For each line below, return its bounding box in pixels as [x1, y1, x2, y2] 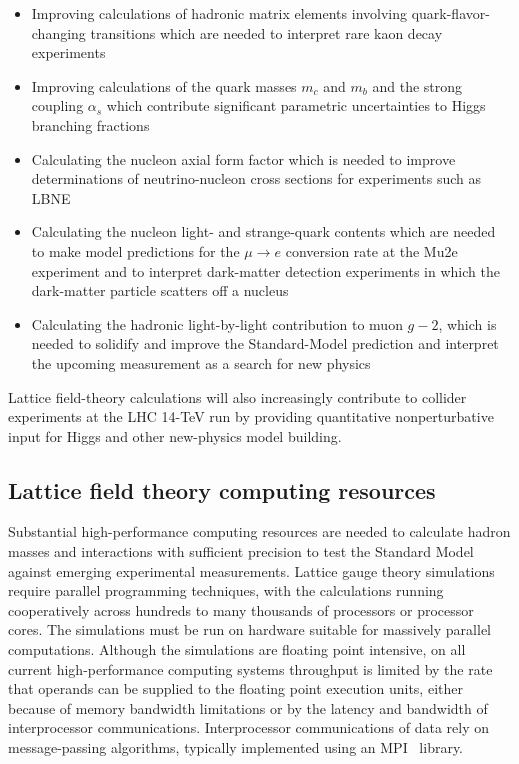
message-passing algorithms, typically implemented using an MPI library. [8, 737, 464, 758]
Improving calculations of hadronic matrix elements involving [31, 3, 407, 23]
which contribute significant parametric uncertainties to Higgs [106, 95, 486, 116]
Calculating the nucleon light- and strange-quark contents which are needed [31, 221, 496, 242]
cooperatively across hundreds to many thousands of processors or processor [8, 599, 474, 620]
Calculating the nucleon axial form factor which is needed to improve [31, 148, 456, 169]
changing [31, 22, 86, 43]
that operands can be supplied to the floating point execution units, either [8, 678, 463, 699]
